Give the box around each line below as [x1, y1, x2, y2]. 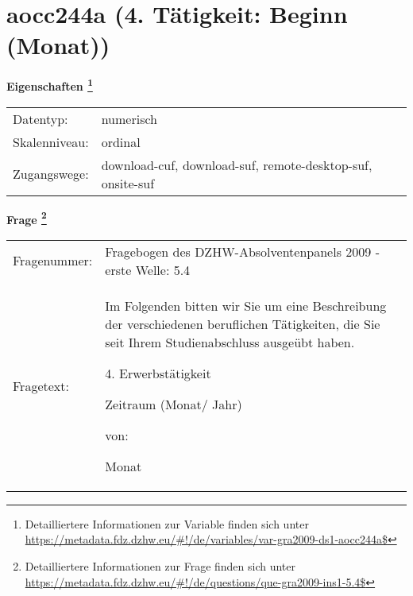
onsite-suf [101, 173, 155, 192]
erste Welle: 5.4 [105, 260, 191, 279]
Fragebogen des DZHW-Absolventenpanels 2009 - [105, 242, 380, 261]
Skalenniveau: [13, 132, 89, 151]
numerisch [101, 109, 157, 128]
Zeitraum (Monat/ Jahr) [105, 394, 242, 413]
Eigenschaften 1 [6, 75, 93, 94]
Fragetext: [13, 376, 69, 395]
